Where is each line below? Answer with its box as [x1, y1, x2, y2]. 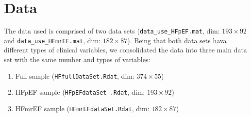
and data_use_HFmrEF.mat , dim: [4, 35, 101, 45]
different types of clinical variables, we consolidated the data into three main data [4, 45, 247, 55]
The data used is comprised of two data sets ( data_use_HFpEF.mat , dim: [4, 26, 220, 36]
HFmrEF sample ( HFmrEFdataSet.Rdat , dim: [15, 103, 150, 113]
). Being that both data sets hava [127, 35, 227, 45]
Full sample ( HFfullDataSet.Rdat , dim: [15, 70, 134, 81]
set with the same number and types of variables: [4, 54, 151, 65]
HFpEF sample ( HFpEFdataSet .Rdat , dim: [15, 87, 145, 97]
